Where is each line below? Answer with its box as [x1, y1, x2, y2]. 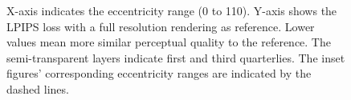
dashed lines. [6, 80, 69, 97]
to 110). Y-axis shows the [211, 2, 337, 18]
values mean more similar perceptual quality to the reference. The [6, 34, 331, 50]
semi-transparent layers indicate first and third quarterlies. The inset [6, 49, 345, 66]
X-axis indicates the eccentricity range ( [6, 2, 203, 18]
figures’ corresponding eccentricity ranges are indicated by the [6, 65, 312, 82]
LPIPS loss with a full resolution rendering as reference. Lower [6, 18, 315, 34]
